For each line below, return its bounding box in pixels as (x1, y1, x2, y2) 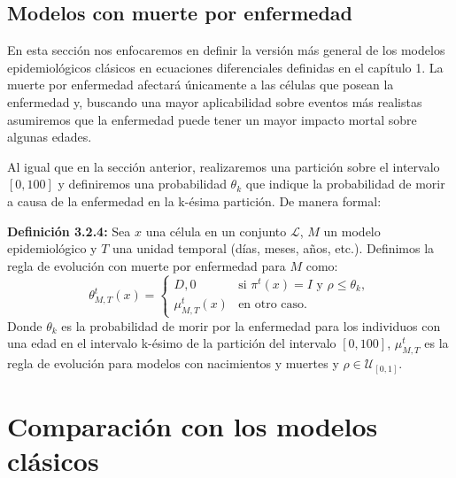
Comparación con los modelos (7, 407, 378, 443)
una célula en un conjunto (145, 221, 287, 240)
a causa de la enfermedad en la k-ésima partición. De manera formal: (7, 191, 382, 210)
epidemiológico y (7, 239, 97, 258)
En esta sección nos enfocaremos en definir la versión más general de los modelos (7, 41, 445, 59)
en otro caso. (238, 297, 307, 311)
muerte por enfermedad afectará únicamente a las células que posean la (7, 75, 394, 94)
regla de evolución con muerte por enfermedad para (7, 256, 286, 274)
